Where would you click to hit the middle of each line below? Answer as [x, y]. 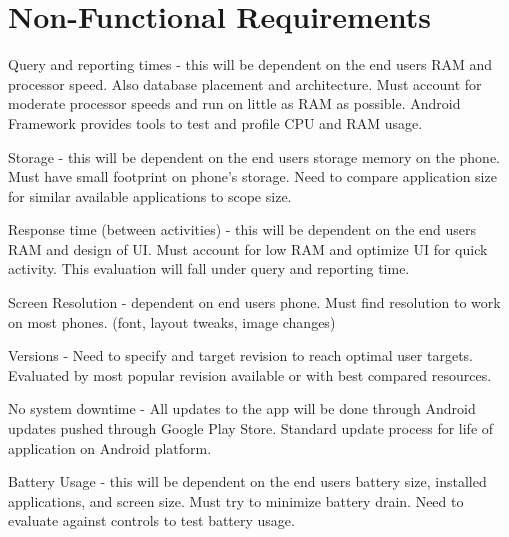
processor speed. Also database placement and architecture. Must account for [245, 83]
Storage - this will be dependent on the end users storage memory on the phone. [254, 156]
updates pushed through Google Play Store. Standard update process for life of [251, 428]
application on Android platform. [110, 447]
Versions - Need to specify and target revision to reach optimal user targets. [240, 355]
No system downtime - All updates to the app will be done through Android [242, 408]
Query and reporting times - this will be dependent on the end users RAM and [250, 64]
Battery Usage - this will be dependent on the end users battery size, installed [247, 481]
